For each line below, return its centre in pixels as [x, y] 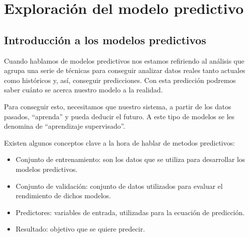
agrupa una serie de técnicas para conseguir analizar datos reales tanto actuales [125, 70]
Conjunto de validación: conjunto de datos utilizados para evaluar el [119, 186]
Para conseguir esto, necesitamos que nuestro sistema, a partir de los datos [118, 106]
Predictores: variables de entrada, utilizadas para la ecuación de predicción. [130, 212]
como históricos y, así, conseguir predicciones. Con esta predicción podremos [120, 80]
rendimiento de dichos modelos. [63, 196]
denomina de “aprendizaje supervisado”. [65, 126]
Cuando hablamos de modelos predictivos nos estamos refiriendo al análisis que [124, 60]
